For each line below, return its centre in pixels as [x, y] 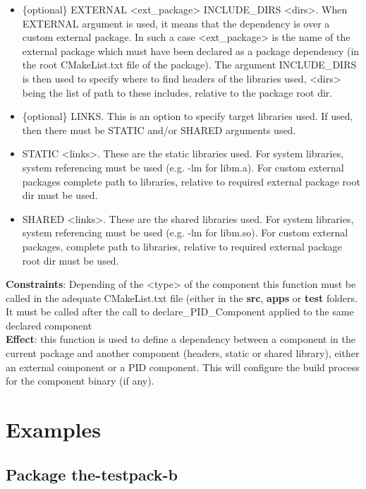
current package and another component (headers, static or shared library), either [183, 353]
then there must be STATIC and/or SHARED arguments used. [159, 129]
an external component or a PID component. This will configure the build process [183, 367]
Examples [53, 429]
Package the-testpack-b [92, 474]
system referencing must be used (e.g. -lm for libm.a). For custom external [183, 167]
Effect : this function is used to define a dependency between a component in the [181, 339]
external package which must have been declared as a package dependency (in [191, 50]
